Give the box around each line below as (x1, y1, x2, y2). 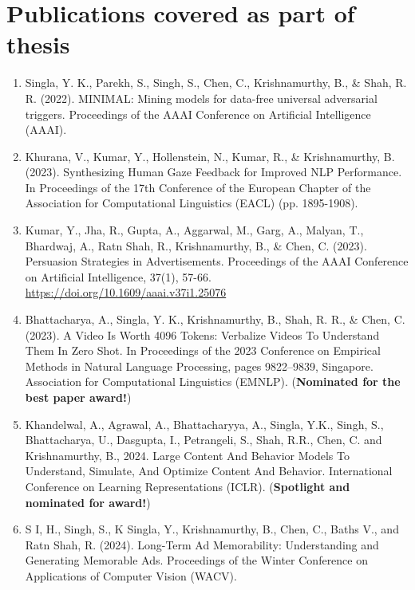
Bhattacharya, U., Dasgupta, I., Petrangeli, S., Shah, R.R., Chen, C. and (25, 431, 382, 448)
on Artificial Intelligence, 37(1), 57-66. (25, 268, 211, 285)
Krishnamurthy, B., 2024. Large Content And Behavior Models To (25, 446, 350, 463)
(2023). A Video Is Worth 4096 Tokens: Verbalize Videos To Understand (25, 326, 380, 343)
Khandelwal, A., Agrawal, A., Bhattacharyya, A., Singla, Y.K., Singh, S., (25, 415, 384, 432)
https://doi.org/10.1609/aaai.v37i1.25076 (25, 284, 227, 301)
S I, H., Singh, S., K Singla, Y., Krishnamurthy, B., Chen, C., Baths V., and (25, 521, 399, 537)
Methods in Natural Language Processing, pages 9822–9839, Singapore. (25, 357, 373, 374)
